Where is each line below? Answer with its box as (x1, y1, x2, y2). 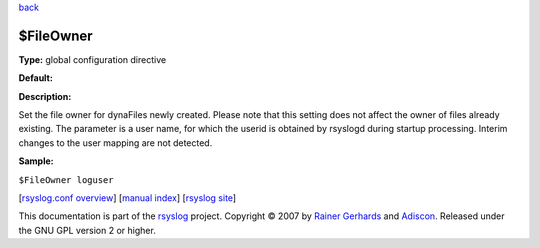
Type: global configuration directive (18, 53, 167, 65)
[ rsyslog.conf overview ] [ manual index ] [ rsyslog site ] (18, 192, 237, 204)
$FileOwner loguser (18, 174, 114, 185)
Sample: (18, 155, 54, 167)
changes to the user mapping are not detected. (18, 136, 213, 149)
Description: (18, 90, 72, 102)
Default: (18, 72, 54, 84)
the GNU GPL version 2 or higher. (18, 224, 157, 236)
